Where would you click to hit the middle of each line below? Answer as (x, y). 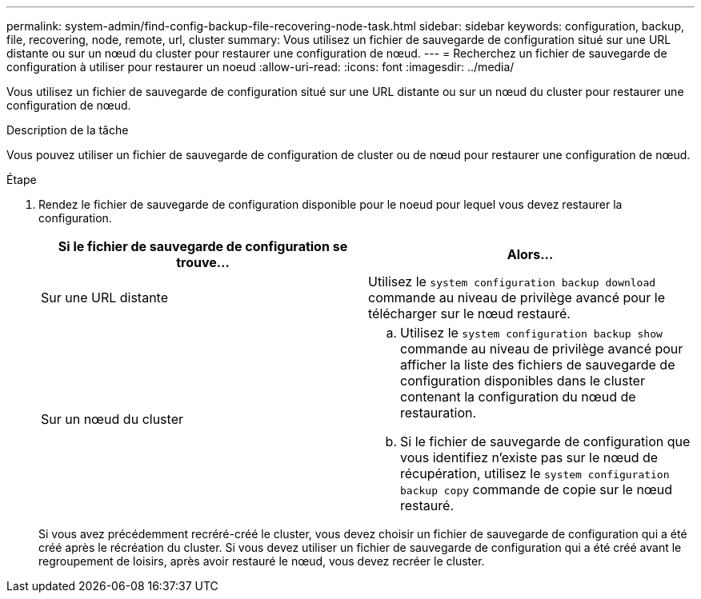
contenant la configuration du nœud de (518, 397)
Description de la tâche (68, 130)
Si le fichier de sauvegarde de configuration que (545, 441)
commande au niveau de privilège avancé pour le (517, 298)
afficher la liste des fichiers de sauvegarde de (538, 365)
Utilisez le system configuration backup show (531, 333)
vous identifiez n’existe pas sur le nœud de (529, 457)
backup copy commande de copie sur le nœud (537, 489)
